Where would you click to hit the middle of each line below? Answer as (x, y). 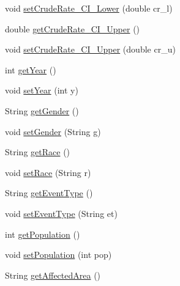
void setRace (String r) (48, 172)
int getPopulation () (43, 234)
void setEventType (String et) (61, 213)
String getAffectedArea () (53, 275)
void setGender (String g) (53, 131)
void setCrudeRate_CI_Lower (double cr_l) (89, 8)
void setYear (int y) (42, 90)
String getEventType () (49, 193)
